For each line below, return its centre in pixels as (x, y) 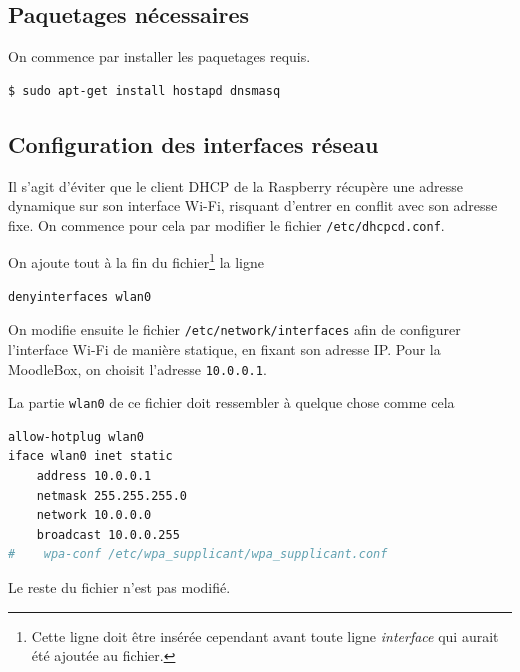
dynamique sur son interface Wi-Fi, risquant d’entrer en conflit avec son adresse (253, 205)
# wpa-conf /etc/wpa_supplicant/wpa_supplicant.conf (198, 554)
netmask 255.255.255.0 (111, 495)
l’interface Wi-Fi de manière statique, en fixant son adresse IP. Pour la (224, 348)
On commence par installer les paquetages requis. (159, 56)
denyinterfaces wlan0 (80, 296)
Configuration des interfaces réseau (193, 143)
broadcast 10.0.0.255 (108, 534)
